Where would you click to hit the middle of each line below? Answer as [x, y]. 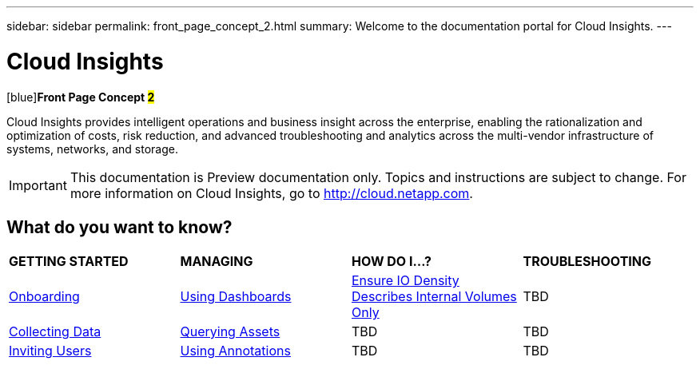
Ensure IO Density [406, 281]
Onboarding [44, 297]
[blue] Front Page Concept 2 [81, 97]
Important [38, 185]
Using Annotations [235, 351]
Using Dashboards [236, 297]
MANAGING [217, 262]
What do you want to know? [119, 227]
